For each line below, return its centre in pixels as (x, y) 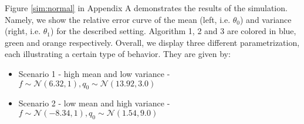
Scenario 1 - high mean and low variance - (94, 73)
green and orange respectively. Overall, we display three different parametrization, (152, 42)
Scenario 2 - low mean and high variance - (94, 103)
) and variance (266, 19)
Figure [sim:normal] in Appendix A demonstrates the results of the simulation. (146, 8)
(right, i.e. (23, 31)
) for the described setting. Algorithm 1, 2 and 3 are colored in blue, (173, 31)
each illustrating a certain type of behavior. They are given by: (118, 54)
